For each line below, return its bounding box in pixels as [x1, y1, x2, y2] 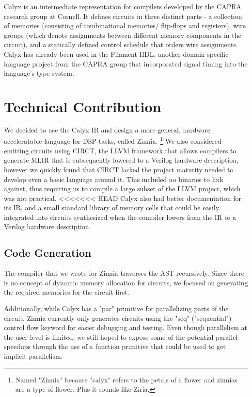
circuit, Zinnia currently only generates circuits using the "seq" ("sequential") [4, 313, 232, 323]
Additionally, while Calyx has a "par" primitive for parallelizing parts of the [4, 303, 229, 314]
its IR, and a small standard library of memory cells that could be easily [4, 202, 220, 213]
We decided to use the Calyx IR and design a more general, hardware [4, 124, 210, 134]
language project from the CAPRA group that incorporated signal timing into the [4, 58, 248, 68]
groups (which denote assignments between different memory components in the [4, 30, 241, 40]
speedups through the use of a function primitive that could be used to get [4, 341, 226, 351]
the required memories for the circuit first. [4, 287, 129, 297]
